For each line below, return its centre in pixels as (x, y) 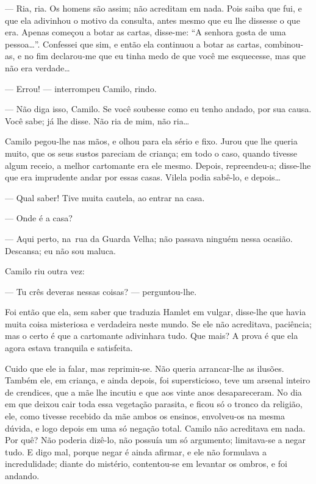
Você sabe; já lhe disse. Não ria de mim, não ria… (97, 120)
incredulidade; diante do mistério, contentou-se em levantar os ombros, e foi (146, 464)
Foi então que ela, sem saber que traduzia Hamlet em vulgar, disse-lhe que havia (156, 312)
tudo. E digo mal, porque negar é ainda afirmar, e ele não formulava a (136, 451)
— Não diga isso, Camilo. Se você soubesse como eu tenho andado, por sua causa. (158, 109)
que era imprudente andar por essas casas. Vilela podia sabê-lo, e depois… (143, 177)
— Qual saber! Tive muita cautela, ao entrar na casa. (105, 197)
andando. (22, 475)
